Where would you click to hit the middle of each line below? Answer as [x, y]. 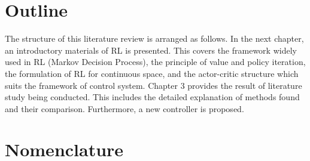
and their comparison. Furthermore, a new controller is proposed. [124, 108]
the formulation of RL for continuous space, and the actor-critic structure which [152, 73]
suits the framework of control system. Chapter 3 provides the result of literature [154, 85]
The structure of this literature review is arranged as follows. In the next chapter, [154, 38]
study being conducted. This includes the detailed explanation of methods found [152, 97]
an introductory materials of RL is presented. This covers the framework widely [151, 50]
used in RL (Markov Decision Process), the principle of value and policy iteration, [155, 62]
